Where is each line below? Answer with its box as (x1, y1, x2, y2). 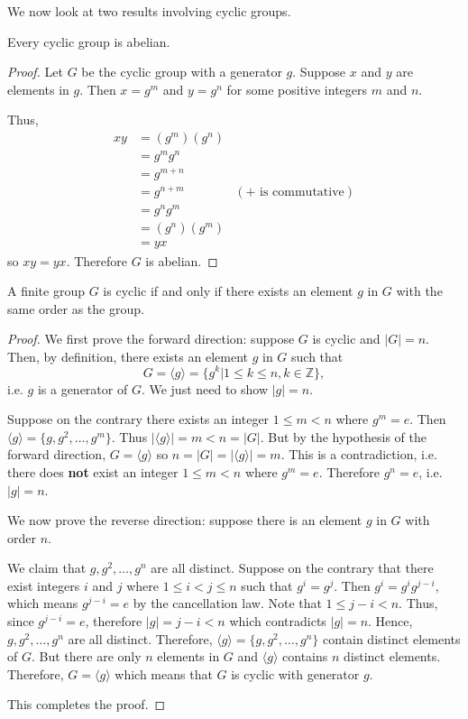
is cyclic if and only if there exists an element (103, 281, 353, 300)
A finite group (7, 281, 86, 300)
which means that (115, 664, 213, 683)
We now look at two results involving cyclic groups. (7, 2, 291, 20)
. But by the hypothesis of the (260, 427, 427, 446)
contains (282, 647, 328, 666)
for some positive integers (226, 79, 368, 98)
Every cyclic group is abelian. (7, 32, 170, 51)
